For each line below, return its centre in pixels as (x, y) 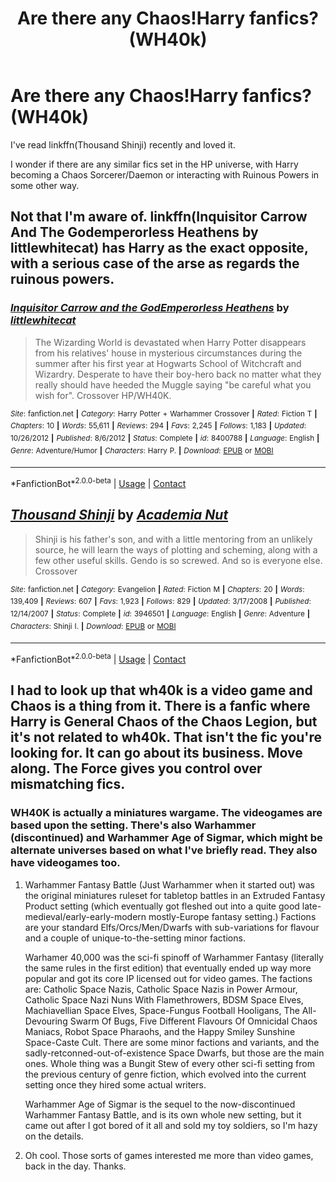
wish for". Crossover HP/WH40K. (103, 395)
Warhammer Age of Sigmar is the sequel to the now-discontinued (160, 1104)
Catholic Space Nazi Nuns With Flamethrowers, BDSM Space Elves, (164, 999)
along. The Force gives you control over (136, 768)
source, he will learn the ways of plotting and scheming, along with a (176, 549)
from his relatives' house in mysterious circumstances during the (168, 353)
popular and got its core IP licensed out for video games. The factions (168, 978)
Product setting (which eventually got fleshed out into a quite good (162, 906)
